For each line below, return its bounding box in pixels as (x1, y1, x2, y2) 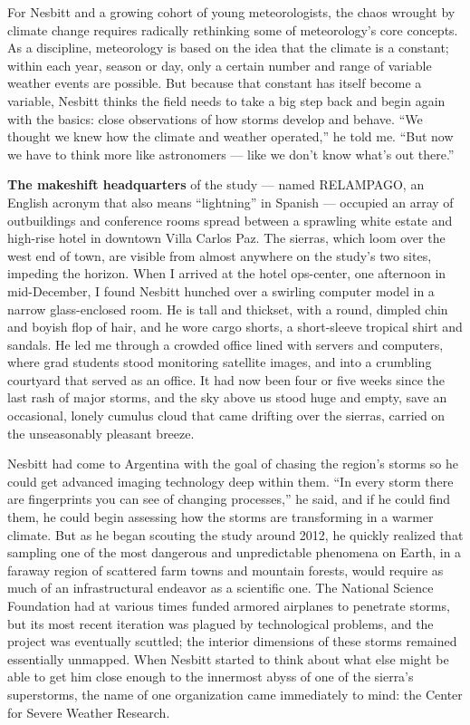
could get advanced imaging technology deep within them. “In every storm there (7, 471, 454, 490)
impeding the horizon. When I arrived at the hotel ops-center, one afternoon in (7, 264, 446, 283)
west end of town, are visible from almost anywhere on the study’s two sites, (7, 246, 432, 265)
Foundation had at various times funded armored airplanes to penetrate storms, (7, 596, 450, 614)
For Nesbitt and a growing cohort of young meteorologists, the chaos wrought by (7, 3, 456, 21)
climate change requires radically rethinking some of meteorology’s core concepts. (7, 20, 458, 39)
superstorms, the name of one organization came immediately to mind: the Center (7, 684, 463, 703)
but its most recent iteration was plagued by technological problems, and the (7, 614, 434, 633)
